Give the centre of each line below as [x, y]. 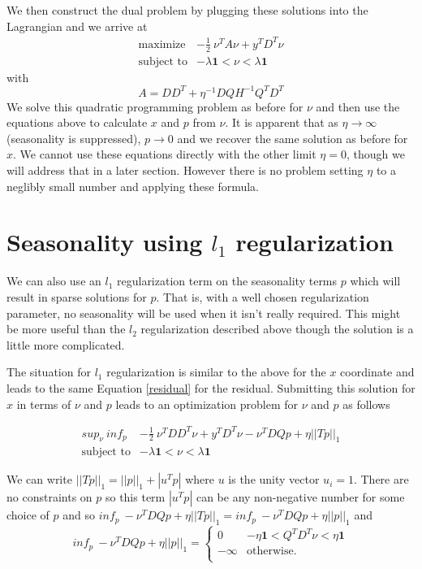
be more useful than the [66, 329]
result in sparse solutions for [77, 296]
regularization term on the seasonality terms [227, 281]
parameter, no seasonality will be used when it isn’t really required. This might [204, 313]
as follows [366, 404]
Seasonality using [105, 242]
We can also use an [54, 281]
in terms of [44, 404]
